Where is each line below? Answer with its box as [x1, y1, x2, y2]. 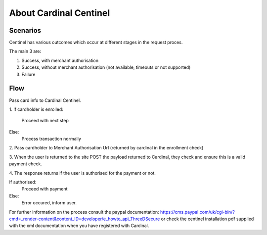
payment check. [9, 161, 42, 167]
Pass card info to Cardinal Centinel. [9, 97, 81, 103]
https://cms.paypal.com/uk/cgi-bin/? [160, 209, 235, 215]
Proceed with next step [21, 118, 69, 124]
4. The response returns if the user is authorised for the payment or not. [9, 170, 156, 176]
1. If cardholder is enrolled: [9, 106, 64, 112]
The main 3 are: [9, 48, 42, 54]
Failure [21, 71, 36, 77]
